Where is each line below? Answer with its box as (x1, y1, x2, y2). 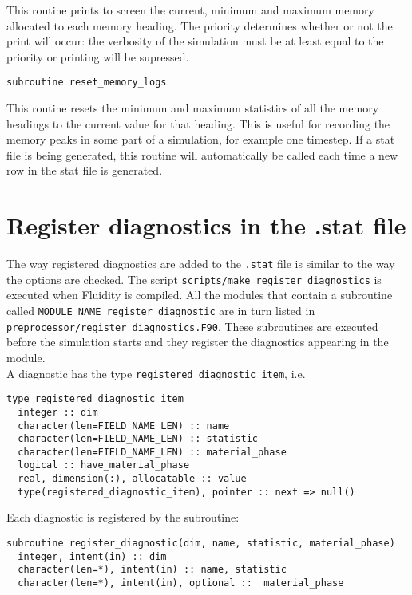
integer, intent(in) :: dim (18, 550, 167, 562)
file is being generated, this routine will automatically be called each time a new (6, 146, 398, 163)
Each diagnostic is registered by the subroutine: (6, 509, 240, 526)
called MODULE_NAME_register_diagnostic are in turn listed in (6, 302, 315, 319)
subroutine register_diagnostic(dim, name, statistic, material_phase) (6, 538, 395, 550)
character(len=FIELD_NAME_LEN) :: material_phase (18, 446, 287, 458)
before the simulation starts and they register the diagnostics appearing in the (6, 333, 389, 350)
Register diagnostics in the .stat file (6, 209, 406, 242)
